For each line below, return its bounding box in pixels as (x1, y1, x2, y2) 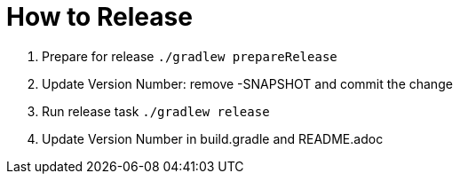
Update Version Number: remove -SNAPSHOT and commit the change (42, 75, 453, 91)
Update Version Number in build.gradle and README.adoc (42, 130, 384, 146)
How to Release (6, 2, 193, 32)
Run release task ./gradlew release (42, 103, 270, 119)
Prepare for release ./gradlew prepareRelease (42, 48, 337, 64)
